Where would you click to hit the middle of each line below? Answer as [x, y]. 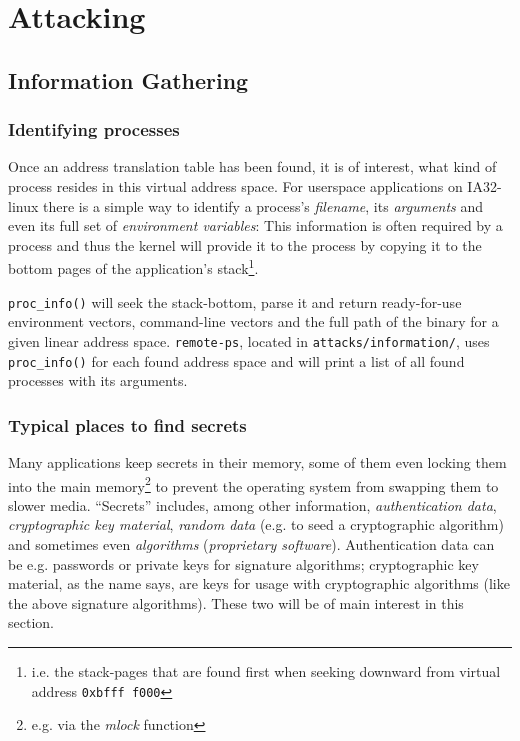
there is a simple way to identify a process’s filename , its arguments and [263, 205]
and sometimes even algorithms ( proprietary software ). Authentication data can [251, 544]
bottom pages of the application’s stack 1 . [133, 266]
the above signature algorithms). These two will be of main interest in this [236, 602]
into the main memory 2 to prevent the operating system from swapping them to [253, 484]
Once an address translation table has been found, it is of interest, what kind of [252, 166]
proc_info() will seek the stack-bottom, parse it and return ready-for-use [235, 301]
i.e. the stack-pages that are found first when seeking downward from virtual [266, 670]
